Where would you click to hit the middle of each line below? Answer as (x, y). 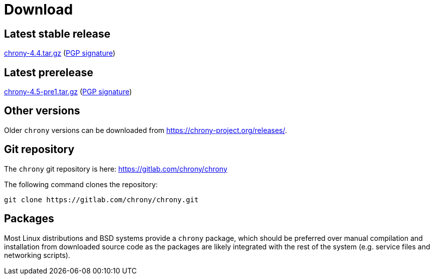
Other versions (42, 111)
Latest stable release (57, 34)
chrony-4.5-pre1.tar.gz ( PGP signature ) (68, 92)
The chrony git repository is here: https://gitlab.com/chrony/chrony (116, 169)
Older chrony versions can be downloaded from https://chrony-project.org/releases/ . (146, 130)
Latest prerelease (49, 72)
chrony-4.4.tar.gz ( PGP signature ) (60, 53)
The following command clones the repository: (81, 184)
